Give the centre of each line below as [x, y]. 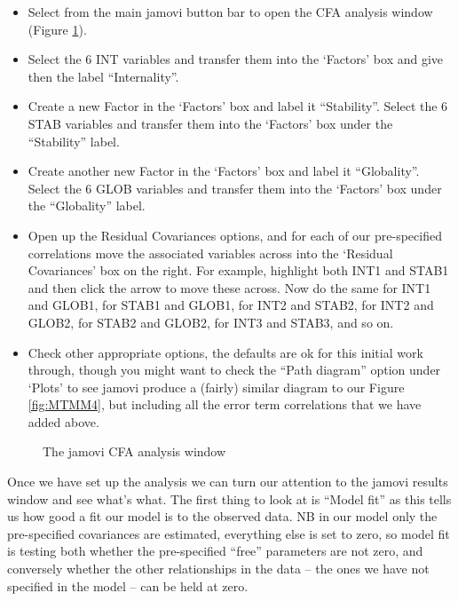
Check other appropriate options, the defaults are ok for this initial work [225, 352]
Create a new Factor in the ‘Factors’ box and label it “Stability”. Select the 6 [238, 106]
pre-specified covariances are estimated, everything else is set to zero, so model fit [229, 533]
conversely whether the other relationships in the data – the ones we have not [218, 569]
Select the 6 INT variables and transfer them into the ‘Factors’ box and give [236, 59]
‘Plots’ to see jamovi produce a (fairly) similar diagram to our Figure [216, 387]
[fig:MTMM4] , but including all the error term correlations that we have [225, 404]
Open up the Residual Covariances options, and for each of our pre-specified [235, 235]
